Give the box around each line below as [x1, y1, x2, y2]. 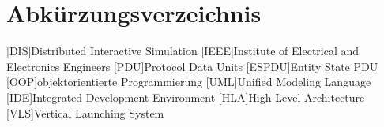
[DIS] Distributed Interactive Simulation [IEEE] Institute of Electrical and [6, 43, 360, 59]
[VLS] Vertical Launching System [6, 104, 164, 121]
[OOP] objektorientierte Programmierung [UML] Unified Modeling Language [6, 73, 371, 90]
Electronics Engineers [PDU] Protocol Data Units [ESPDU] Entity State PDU [6, 58, 378, 74]
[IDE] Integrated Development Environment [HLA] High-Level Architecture [6, 88, 365, 105]
